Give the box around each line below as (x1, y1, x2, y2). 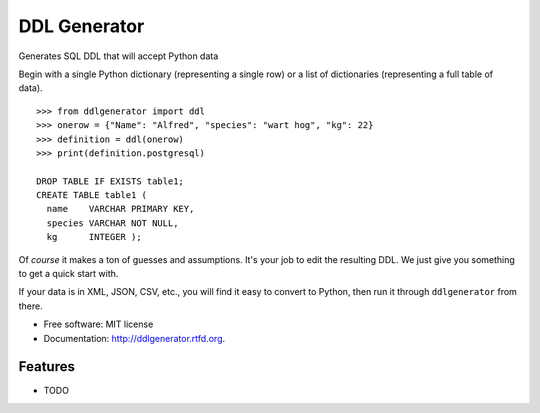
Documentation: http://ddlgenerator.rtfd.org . (43, 332, 226, 344)
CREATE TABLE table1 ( (36, 190, 148, 201)
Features (18, 358, 75, 375)
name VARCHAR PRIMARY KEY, (46, 203, 195, 215)
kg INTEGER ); (46, 231, 142, 243)
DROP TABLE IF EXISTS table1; (36, 175, 185, 187)
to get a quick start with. (18, 268, 119, 280)
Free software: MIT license (43, 318, 154, 330)
